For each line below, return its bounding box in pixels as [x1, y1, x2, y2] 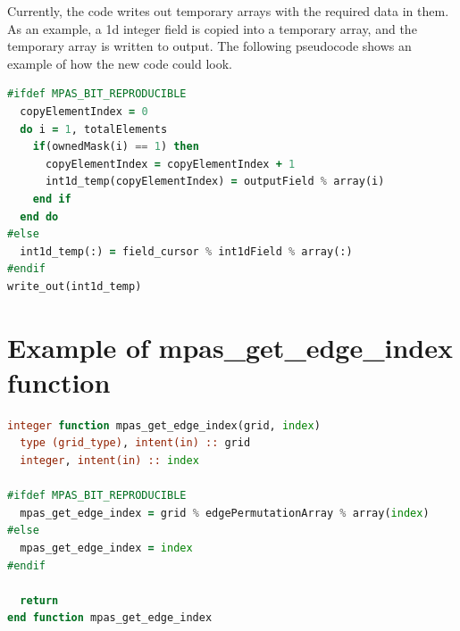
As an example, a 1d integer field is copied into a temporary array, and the [7, 19, 417, 37]
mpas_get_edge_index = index [20, 541, 193, 554]
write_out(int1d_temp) [7, 279, 142, 293]
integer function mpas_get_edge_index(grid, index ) [7, 419, 321, 432]
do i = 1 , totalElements [20, 122, 168, 136]
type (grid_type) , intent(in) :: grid [20, 436, 251, 450]
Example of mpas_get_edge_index [7, 328, 454, 365]
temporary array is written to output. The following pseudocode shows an [7, 37, 412, 55]
